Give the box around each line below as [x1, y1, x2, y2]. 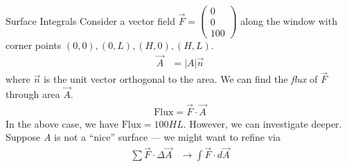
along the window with [240, 13, 337, 28]
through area [6, 87, 60, 101]
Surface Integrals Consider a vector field [6, 13, 175, 28]
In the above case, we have [6, 116, 118, 130]
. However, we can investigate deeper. [183, 116, 342, 130]
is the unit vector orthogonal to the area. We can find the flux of [43, 72, 318, 86]
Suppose [6, 130, 41, 144]
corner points [6, 38, 62, 52]
